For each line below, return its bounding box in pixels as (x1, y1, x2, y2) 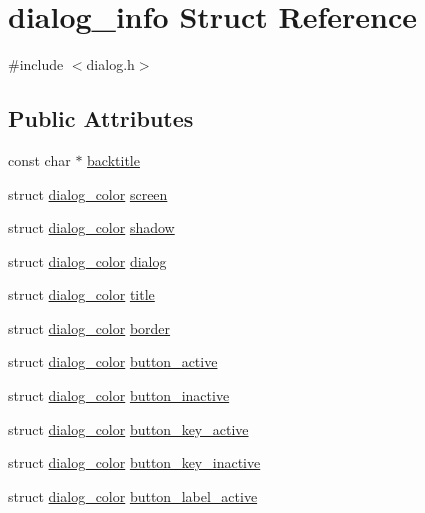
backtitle (87, 149, 140, 170)
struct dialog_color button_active (8, 351, 218, 372)
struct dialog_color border (8, 317, 171, 338)
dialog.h (86, 54, 135, 75)
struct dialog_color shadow (8, 217, 175, 238)
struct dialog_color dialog (8, 250, 167, 271)
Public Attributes (8, 103, 194, 134)
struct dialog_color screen (8, 183, 168, 204)
